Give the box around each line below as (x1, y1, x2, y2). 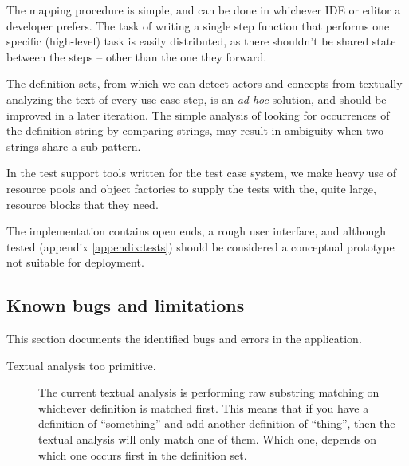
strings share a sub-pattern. (6, 137, 141, 154)
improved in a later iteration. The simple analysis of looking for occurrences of (6, 106, 390, 123)
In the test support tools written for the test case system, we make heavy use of (6, 164, 397, 181)
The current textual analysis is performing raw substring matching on (38, 384, 380, 401)
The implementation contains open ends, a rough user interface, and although (6, 223, 386, 239)
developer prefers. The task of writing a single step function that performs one (6, 17, 390, 34)
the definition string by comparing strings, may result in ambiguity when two (6, 122, 383, 139)
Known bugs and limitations (6, 293, 245, 318)
